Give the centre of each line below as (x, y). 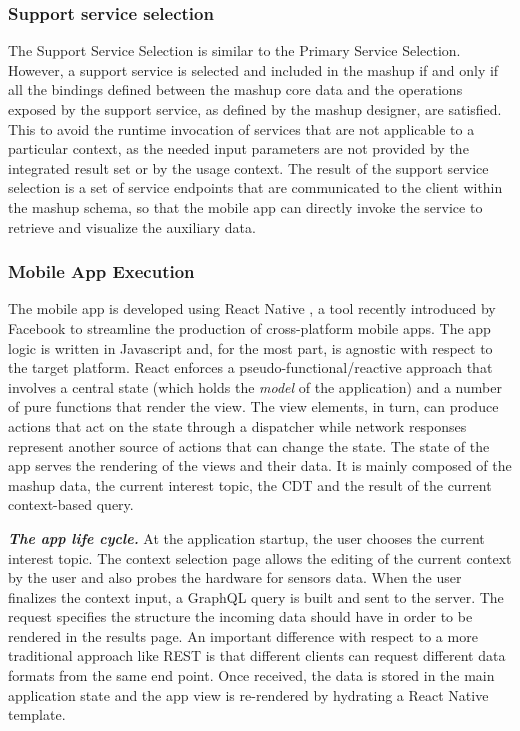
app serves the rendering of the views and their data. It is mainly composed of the (260, 465)
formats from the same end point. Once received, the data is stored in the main (251, 675)
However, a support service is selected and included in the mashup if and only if (253, 69)
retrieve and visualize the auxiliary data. (132, 226)
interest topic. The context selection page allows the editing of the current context (260, 557)
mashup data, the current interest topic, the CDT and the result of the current (250, 484)
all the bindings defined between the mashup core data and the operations (235, 89)
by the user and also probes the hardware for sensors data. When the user (235, 577)
